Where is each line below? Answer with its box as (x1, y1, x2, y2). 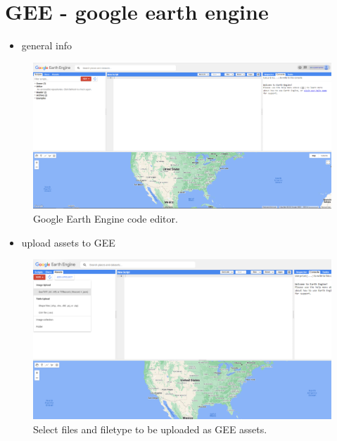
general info (21, 38, 72, 53)
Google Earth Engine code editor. (33, 211, 178, 225)
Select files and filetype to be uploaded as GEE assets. (33, 421, 267, 436)
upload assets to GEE (21, 235, 115, 249)
